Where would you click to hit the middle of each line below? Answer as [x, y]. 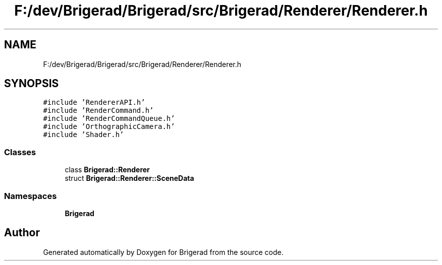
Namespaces [31, 196]
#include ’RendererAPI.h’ [94, 103]
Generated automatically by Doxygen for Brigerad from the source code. [163, 252]
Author [22, 233]
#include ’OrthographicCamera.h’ [109, 127]
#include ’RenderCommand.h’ [98, 111]
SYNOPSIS [32, 84]
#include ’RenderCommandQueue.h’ [109, 119]
